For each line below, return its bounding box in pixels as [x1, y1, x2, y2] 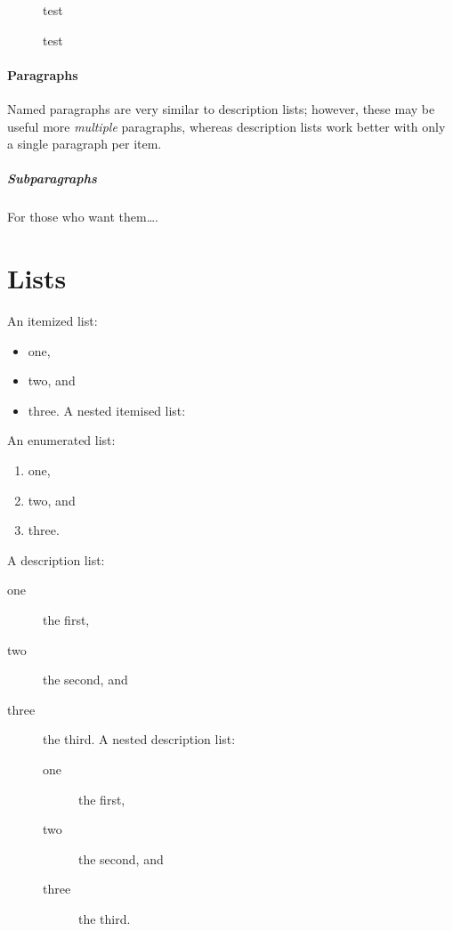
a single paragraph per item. [7, 134, 162, 153]
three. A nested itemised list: [28, 401, 186, 419]
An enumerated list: [7, 431, 116, 449]
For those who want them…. [7, 207, 158, 226]
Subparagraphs [7, 169, 97, 188]
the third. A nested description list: [43, 730, 236, 749]
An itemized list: [7, 312, 98, 330]
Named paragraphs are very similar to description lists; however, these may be [7, 99, 435, 117]
